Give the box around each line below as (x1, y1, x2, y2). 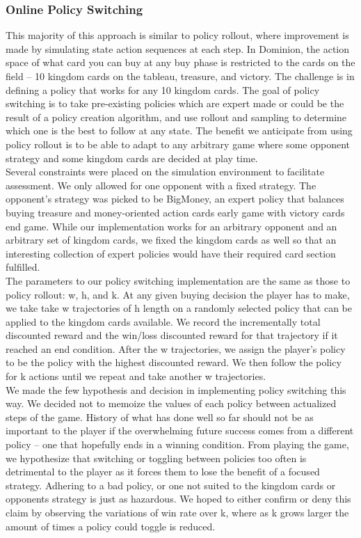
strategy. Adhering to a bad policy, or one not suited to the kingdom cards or (6, 477, 336, 492)
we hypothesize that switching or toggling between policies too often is (6, 450, 307, 465)
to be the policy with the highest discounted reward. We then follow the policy (6, 355, 342, 370)
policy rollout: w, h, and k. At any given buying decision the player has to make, (6, 287, 350, 301)
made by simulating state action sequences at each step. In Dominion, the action (6, 41, 350, 56)
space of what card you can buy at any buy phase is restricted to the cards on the (6, 55, 355, 70)
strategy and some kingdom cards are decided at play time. (6, 150, 258, 165)
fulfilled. (6, 260, 40, 274)
